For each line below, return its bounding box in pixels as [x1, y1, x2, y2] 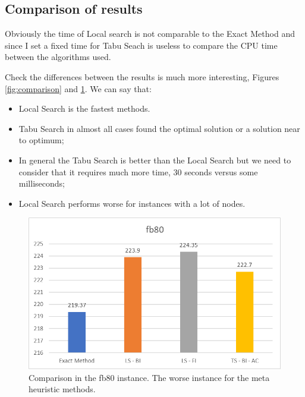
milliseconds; [18, 177, 65, 190]
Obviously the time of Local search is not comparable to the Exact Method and [5, 27, 295, 40]
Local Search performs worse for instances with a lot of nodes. [18, 197, 246, 209]
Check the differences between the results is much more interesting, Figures [5, 70, 279, 83]
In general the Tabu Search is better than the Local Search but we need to [18, 153, 291, 166]
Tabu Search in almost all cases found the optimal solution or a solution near [18, 122, 300, 134]
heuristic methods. [29, 383, 96, 395]
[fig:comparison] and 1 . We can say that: [5, 82, 152, 94]
